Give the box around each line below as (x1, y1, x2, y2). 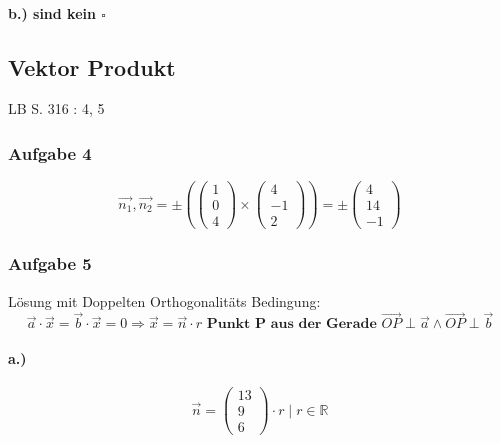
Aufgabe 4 (8, 140, 92, 165)
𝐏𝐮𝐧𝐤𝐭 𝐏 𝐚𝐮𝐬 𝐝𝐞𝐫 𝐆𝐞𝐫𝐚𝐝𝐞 (206, 317, 377, 332)
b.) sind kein (8, 2, 96, 23)
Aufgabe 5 (8, 251, 92, 276)
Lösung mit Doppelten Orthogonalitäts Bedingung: (8, 290, 321, 311)
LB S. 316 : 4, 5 (8, 98, 105, 119)
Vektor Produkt (8, 51, 176, 82)
